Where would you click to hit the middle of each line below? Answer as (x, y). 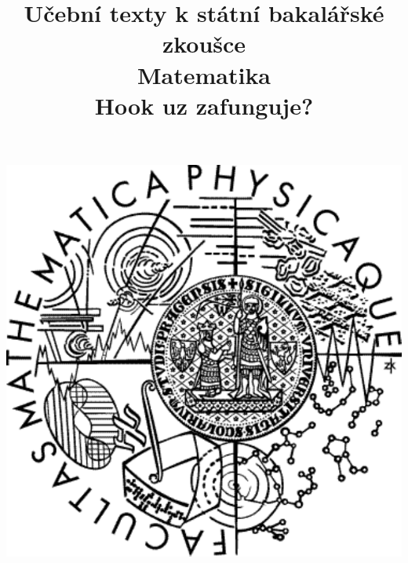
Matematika (204, 74)
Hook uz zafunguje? (204, 105)
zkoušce (204, 44)
